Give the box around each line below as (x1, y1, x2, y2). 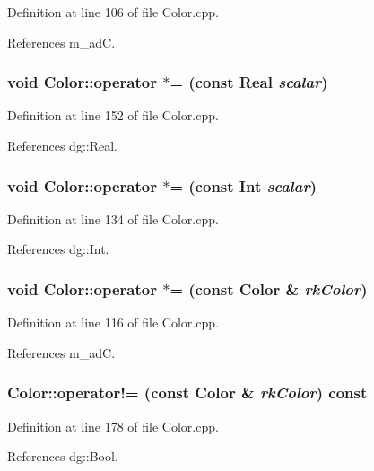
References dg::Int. (7, 240, 109, 258)
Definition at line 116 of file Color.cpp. (7, 313, 219, 332)
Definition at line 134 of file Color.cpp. (7, 209, 219, 228)
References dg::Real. (7, 136, 117, 154)
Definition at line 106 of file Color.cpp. (7, 3, 219, 21)
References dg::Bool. (7, 447, 118, 466)
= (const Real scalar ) (170, 71, 328, 93)
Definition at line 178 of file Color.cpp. (7, 416, 219, 435)
